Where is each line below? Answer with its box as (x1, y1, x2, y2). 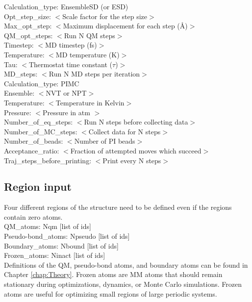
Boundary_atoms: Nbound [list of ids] (4, 240, 119, 251)
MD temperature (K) (55, 49, 120, 59)
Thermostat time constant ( (28, 59, 113, 69)
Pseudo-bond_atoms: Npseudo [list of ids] (4, 231, 130, 241)
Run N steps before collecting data (84, 117, 188, 127)
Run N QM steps (64, 30, 115, 40)
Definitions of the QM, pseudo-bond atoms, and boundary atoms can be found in (4, 259, 248, 270)
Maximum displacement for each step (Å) (63, 21, 188, 31)
